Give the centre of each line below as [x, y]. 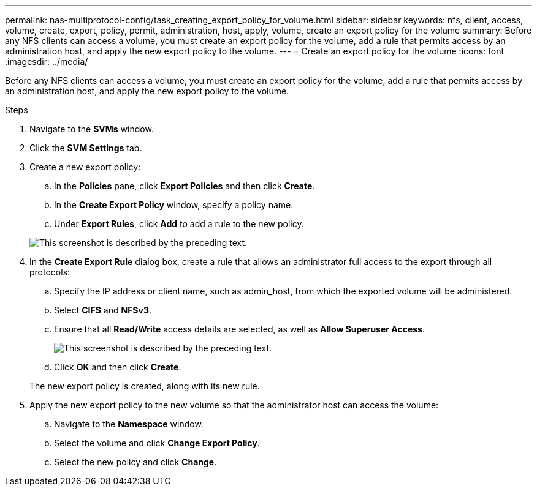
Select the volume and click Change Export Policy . [157, 443]
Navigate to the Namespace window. [129, 424]
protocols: [50, 272]
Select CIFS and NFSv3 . [103, 310]
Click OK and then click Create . [118, 367]
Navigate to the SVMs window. [92, 129]
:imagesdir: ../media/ [47, 62]
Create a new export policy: [85, 167]
